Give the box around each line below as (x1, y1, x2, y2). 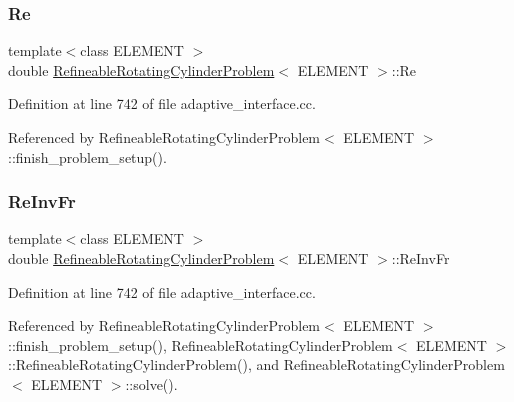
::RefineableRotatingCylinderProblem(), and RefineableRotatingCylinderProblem (8, 354, 505, 375)
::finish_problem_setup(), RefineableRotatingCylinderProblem (8, 334, 393, 355)
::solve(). (125, 373, 178, 394)
